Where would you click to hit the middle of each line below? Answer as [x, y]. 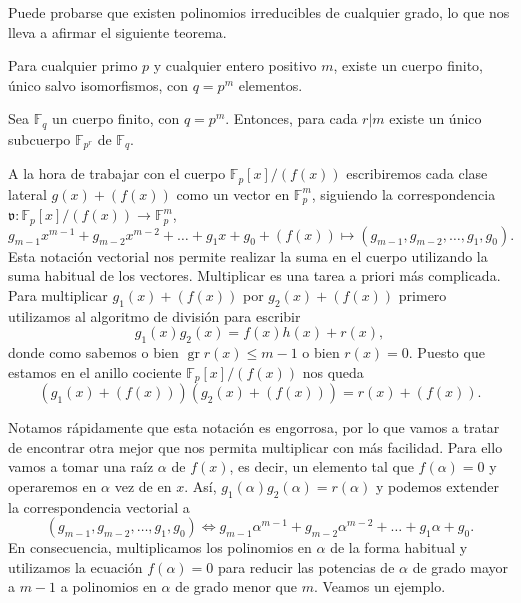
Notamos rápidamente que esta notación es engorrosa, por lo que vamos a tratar [254, 427]
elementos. [270, 84]
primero [422, 294]
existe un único [435, 118]
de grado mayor [460, 566]
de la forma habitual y [399, 547]
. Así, [200, 485]
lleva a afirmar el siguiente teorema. [117, 31]
